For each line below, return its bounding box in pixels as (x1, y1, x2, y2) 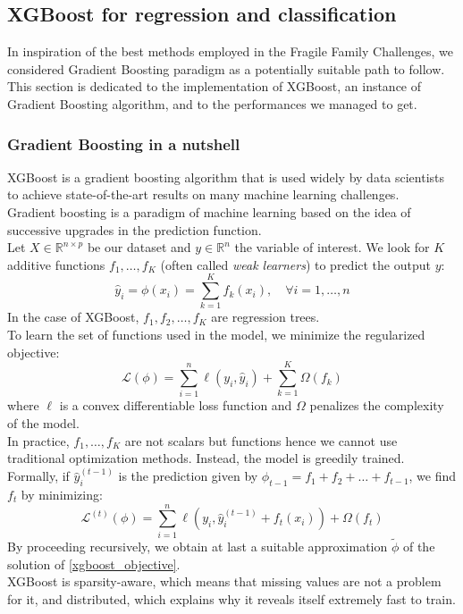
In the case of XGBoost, (7, 307, 139, 326)
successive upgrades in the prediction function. (7, 220, 262, 239)
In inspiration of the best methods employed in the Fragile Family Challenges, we (7, 42, 453, 61)
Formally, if (7, 467, 70, 485)
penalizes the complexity (309, 396, 444, 415)
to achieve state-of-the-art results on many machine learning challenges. (7, 185, 400, 204)
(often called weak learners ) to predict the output (160, 255, 431, 273)
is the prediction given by (118, 467, 258, 485)
